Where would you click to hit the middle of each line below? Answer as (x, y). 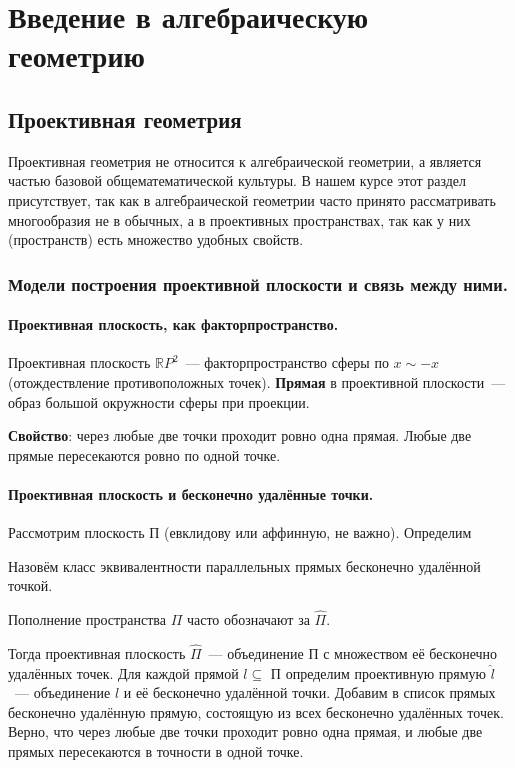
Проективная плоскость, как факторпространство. (173, 324)
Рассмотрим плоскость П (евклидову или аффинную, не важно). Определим (240, 532)
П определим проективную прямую (378, 672)
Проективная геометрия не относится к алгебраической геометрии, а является (245, 160)
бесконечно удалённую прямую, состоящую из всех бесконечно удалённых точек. (256, 711)
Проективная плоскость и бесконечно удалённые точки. (191, 493)
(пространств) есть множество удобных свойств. (156, 239)
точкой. (30, 585)
